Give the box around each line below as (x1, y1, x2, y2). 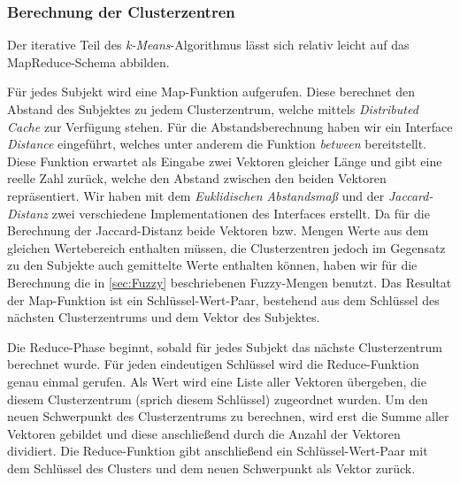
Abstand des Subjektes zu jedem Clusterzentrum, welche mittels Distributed (7, 100, 418, 118)
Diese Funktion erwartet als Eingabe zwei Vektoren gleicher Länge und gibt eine (7, 151, 442, 170)
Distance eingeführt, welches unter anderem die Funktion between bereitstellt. (7, 134, 427, 153)
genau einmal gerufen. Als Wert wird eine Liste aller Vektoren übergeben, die (7, 372, 426, 390)
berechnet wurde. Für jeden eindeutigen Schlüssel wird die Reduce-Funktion (7, 355, 419, 373)
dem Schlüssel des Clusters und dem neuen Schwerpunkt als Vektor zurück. (7, 458, 416, 477)
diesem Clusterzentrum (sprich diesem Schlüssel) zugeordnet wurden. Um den (7, 389, 428, 408)
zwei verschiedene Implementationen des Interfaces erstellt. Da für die (51, 203, 430, 222)
